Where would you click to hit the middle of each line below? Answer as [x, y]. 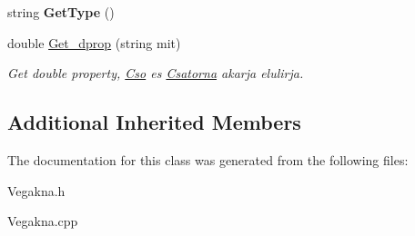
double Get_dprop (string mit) [94, 42]
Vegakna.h [36, 190]
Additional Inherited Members [154, 122]
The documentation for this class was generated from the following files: [208, 159]
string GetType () [61, 12]
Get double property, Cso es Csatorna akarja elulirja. [156, 73]
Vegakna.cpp [43, 221]
